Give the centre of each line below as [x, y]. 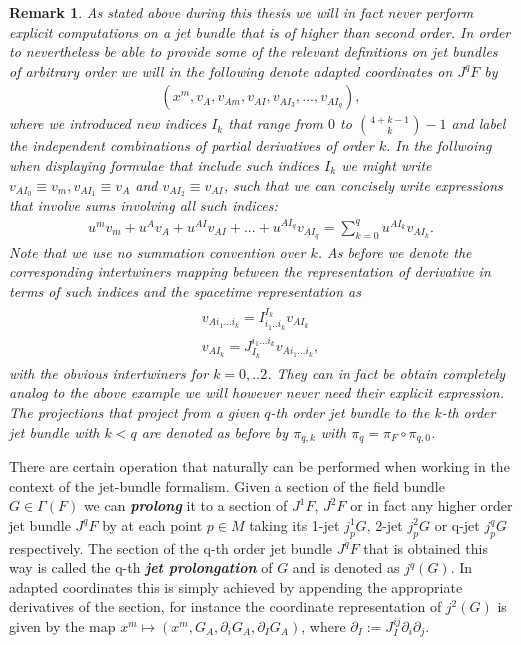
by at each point [152, 524]
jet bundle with [54, 431]
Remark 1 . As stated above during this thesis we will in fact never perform [241, 12]
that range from [276, 123]
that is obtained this [425, 547]
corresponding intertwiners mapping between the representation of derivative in [250, 271]
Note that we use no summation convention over [157, 251]
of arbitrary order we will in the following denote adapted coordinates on [231, 70]
